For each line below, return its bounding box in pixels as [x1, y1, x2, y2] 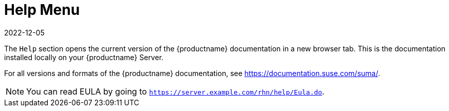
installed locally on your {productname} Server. [4, 52, 164, 62]
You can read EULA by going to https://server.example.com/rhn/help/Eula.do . [26, 86, 325, 97]
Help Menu [4, 1, 80, 18]
